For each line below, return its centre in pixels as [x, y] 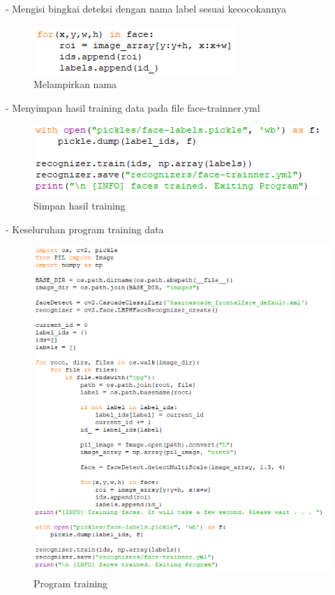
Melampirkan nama [75, 84]
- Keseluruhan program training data [85, 229]
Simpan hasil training [80, 205]
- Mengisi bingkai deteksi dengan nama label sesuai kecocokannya [146, 8]
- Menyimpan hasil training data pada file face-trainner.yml [133, 107]
